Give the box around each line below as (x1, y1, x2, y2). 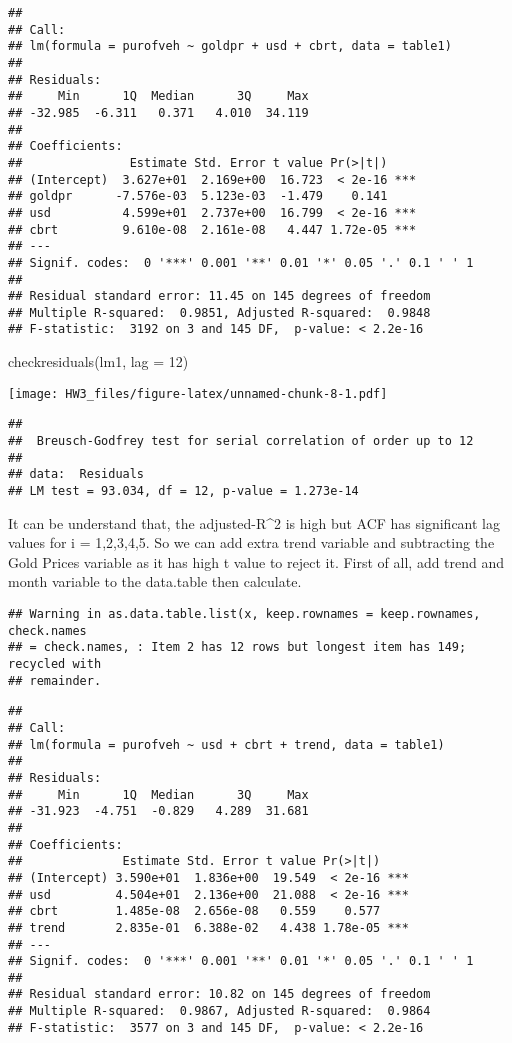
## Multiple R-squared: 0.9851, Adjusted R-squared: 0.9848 (8, 305, 431, 320)
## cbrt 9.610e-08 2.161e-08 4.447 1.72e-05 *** (8, 222, 417, 237)
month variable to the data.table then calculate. (8, 571, 302, 592)
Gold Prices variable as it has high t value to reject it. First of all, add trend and (8, 551, 505, 572)
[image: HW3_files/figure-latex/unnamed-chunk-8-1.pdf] (8, 386, 388, 401)
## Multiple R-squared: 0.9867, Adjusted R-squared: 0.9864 (8, 1004, 431, 1019)
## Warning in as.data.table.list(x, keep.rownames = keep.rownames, (8, 607, 481, 622)
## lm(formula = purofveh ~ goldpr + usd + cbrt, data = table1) (8, 39, 452, 54)
